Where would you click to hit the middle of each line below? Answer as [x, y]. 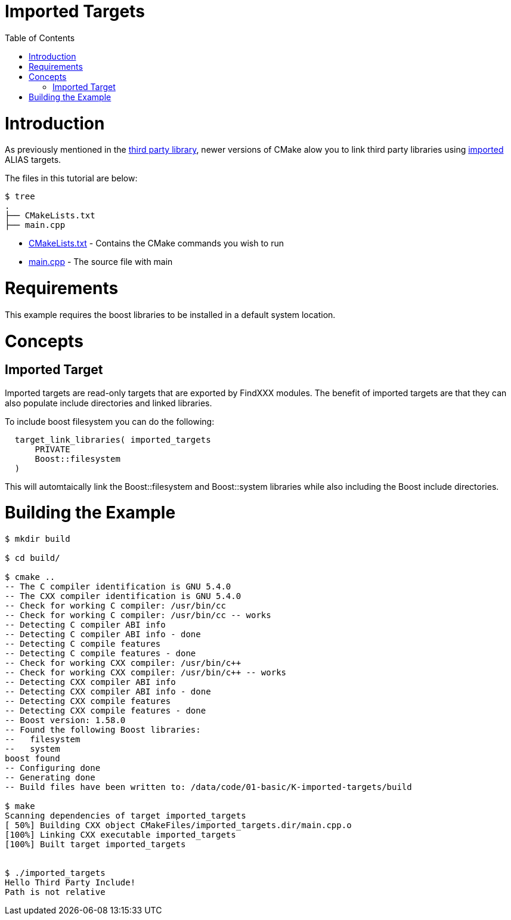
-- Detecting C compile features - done [100, 654]
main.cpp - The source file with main [101, 262]
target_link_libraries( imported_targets [113, 439]
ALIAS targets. [33, 160]
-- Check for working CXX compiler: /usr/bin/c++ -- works [146, 673]
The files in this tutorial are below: [71, 178]
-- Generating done [50, 778]
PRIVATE [52, 449]
